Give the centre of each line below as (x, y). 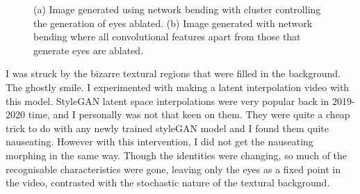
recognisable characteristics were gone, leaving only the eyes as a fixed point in (173, 169)
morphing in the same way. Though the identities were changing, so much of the (177, 155)
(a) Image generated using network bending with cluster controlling (177, 9)
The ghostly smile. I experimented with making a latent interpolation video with (178, 87)
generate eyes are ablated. (89, 50)
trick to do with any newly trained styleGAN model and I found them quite (167, 128)
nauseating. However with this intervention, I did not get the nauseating (159, 142)
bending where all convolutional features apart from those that (167, 37)
